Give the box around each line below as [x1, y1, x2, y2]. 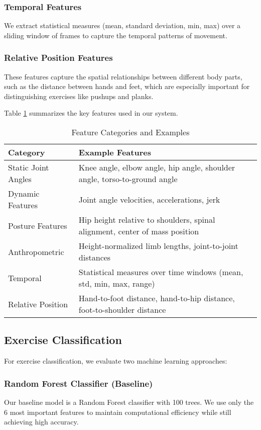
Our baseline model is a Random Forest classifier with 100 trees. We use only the [4, 397, 254, 407]
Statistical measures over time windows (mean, [78, 266, 243, 278]
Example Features [78, 146, 151, 158]
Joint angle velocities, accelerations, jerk [78, 193, 220, 205]
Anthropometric [8, 245, 64, 257]
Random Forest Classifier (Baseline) [4, 377, 153, 389]
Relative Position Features [4, 51, 113, 64]
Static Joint [8, 161, 49, 173]
